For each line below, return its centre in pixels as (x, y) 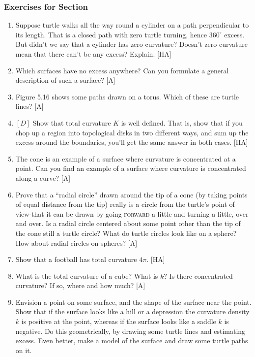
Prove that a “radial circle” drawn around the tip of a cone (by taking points (131, 194)
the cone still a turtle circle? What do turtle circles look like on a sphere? (126, 233)
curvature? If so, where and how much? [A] (80, 285)
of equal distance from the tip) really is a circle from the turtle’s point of (125, 204)
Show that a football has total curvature (76, 259)
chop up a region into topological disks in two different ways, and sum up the (132, 132)
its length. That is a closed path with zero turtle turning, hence (111, 34)
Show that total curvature (72, 122)
